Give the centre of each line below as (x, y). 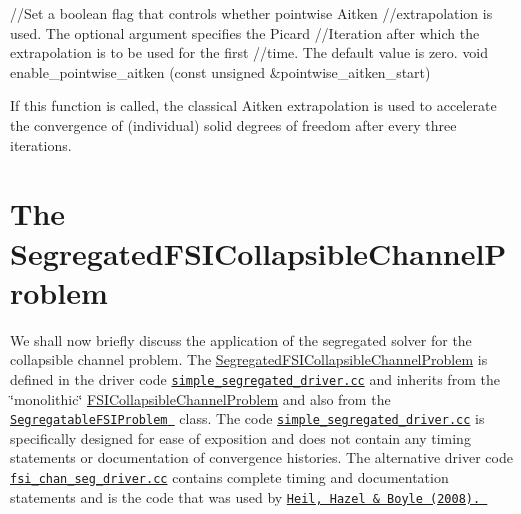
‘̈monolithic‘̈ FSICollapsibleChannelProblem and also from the (200, 398)
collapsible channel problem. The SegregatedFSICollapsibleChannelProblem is (249, 359)
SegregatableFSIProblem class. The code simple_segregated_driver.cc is (247, 418)
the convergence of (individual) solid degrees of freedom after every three (233, 124)
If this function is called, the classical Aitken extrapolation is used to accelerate (253, 105)
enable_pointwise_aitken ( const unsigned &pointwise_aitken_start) (220, 71)
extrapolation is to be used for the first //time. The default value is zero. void (249, 52)
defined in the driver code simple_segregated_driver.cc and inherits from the (255, 378)
